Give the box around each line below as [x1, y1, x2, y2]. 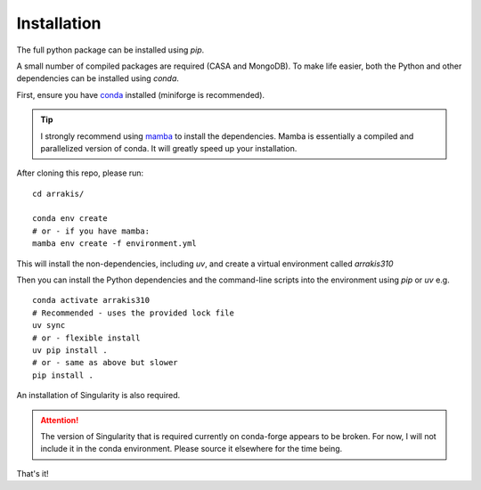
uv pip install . [32, 345, 108, 355]
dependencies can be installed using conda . [16, 73, 180, 84]
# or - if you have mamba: [32, 225, 151, 236]
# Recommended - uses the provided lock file [32, 307, 235, 318]
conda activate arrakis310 [32, 295, 151, 306]
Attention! [40, 414, 79, 425]
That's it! [16, 468, 49, 478]
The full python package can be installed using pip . [16, 45, 205, 55]
